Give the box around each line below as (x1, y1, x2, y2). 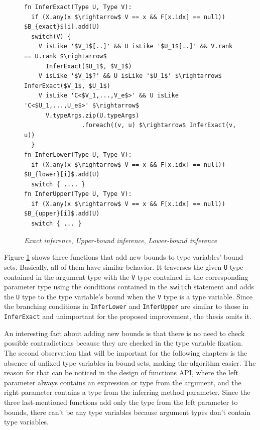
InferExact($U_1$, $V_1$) (45, 62, 132, 70)
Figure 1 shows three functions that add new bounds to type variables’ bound (4, 252, 243, 262)
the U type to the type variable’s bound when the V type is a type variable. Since (4, 291, 252, 301)
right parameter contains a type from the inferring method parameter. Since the (4, 387, 250, 397)
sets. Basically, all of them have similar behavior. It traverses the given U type (4, 261, 243, 272)
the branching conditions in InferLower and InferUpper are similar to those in (4, 301, 248, 311)
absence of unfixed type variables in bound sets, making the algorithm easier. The (4, 357, 256, 368)
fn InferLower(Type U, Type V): (24, 151, 132, 158)
